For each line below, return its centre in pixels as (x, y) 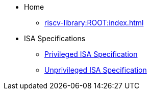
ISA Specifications (55, 38)
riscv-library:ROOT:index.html (94, 23)
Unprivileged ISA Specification (96, 70)
